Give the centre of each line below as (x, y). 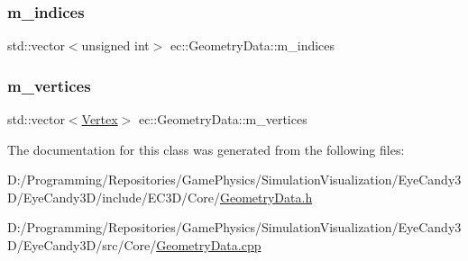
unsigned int (115, 45)
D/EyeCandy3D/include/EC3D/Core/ (114, 197)
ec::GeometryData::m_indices (253, 45)
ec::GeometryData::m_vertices (223, 119)
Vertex (100, 119)
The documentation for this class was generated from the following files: (206, 149)
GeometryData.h (266, 197)
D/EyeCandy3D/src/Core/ (82, 245)
